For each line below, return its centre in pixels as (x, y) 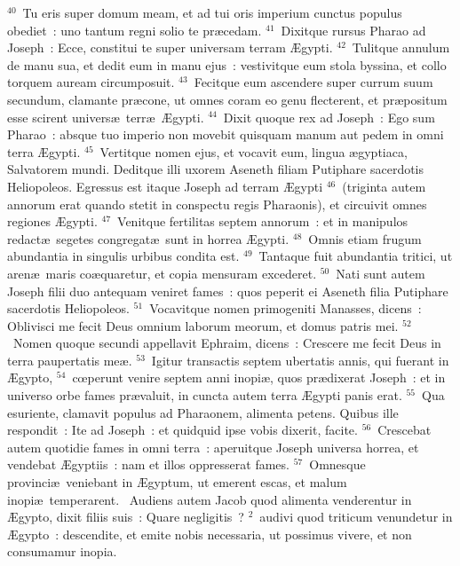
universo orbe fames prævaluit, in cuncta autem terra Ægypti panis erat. (205, 395)
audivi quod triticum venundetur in (356, 517)
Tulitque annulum (401, 47)
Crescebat (404, 430)
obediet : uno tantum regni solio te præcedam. (135, 30)
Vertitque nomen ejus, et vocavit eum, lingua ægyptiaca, (254, 151)
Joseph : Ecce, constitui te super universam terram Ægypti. (170, 47)
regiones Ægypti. (52, 221)
